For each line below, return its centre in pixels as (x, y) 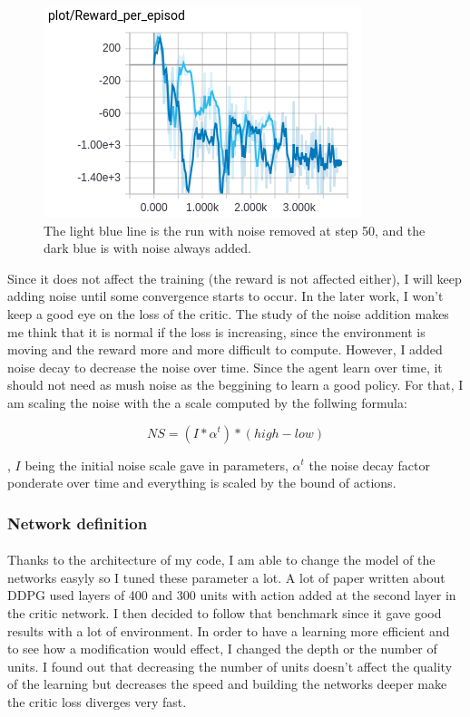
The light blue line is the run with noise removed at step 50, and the (235, 230)
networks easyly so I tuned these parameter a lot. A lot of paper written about (226, 577)
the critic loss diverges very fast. (97, 701)
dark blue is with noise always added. (147, 248)
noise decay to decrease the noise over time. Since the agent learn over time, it (225, 367)
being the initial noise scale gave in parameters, (157, 465)
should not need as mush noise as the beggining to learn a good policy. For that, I (235, 385)
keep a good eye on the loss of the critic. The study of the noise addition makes (228, 313)
